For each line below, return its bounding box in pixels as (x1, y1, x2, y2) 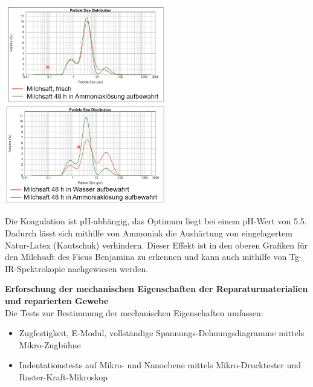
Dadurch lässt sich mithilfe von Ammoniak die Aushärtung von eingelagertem (5, 227, 292, 239)
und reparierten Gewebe (5, 294, 109, 307)
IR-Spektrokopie (5, 262, 65, 275)
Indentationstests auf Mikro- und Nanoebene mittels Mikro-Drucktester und (19, 359, 302, 371)
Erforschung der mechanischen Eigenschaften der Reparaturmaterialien (5, 282, 308, 295)
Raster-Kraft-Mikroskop (19, 370, 108, 383)
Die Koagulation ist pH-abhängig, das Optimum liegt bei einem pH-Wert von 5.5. (5, 215, 307, 227)
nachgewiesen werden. (68, 262, 149, 275)
